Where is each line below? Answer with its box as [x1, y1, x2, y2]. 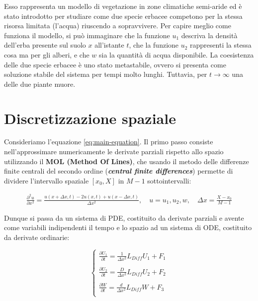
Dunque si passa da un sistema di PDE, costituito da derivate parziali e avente [4, 212, 244, 223]
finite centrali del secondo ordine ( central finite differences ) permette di [4, 166, 233, 176]
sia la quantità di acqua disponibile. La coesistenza [98, 49, 254, 60]
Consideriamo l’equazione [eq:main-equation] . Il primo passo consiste [4, 136, 213, 147]
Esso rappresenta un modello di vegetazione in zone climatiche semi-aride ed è [4, 1, 242, 11]
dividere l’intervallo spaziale [4, 175, 89, 185]
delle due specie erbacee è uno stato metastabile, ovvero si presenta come [4, 59, 226, 69]
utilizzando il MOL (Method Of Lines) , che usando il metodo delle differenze [4, 156, 249, 166]
